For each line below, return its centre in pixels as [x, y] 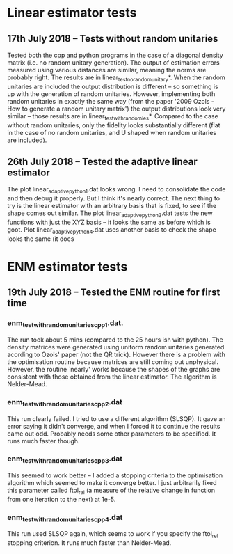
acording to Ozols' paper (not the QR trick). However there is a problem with [116, 354]
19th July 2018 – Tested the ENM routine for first [114, 293]
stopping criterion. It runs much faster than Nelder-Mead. [89, 543]
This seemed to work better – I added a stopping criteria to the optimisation [115, 475]
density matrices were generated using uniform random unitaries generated [116, 347]
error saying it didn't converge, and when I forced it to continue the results [114, 426]
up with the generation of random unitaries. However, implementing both [111, 94]
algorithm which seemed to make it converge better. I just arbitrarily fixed [112, 483]
